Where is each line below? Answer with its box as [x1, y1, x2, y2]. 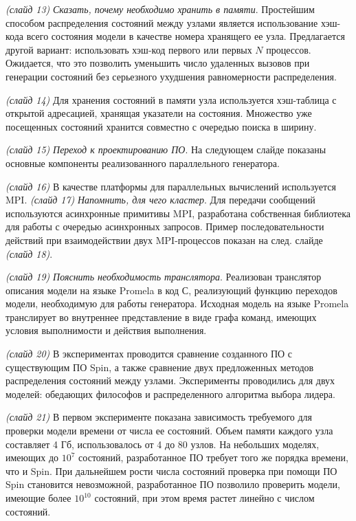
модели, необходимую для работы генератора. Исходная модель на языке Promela [5, 296, 349, 311]
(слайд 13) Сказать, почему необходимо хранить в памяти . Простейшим [5, 2, 315, 16]
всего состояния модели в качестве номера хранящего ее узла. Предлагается [26, 29, 345, 43]
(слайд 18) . [5, 246, 53, 260]
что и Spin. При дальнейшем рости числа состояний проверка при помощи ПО [5, 463, 337, 478]
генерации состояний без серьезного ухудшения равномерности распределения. [5, 69, 337, 83]
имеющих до [5, 450, 59, 465]
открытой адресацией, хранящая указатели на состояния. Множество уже [5, 106, 312, 120]
